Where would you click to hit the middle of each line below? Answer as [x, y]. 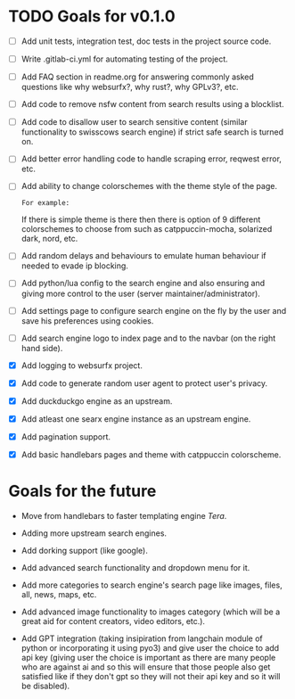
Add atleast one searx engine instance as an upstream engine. [136, 419]
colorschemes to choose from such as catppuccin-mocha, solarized [147, 229]
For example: [45, 203]
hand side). [42, 348]
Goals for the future [82, 491]
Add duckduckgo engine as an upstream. [97, 401]
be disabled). [45, 686]
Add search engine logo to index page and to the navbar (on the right [148, 338]
